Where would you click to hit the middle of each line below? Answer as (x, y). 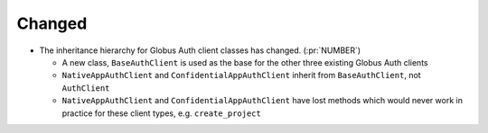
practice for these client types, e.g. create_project (161, 113)
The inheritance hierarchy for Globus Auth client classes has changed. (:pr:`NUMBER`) (200, 50)
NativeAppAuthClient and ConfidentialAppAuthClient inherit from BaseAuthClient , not (241, 75)
